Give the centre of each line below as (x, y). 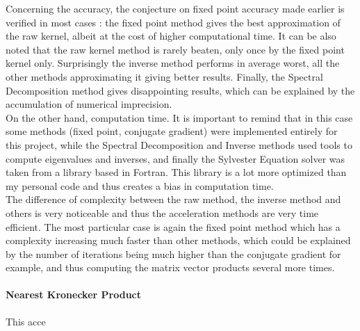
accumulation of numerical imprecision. (89, 104)
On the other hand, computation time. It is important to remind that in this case (179, 117)
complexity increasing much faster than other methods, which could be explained (178, 240)
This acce (26, 321)
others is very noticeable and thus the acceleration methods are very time (162, 212)
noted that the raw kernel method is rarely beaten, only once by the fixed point (175, 49)
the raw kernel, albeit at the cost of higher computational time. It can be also (171, 36)
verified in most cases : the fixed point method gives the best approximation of (173, 22)
